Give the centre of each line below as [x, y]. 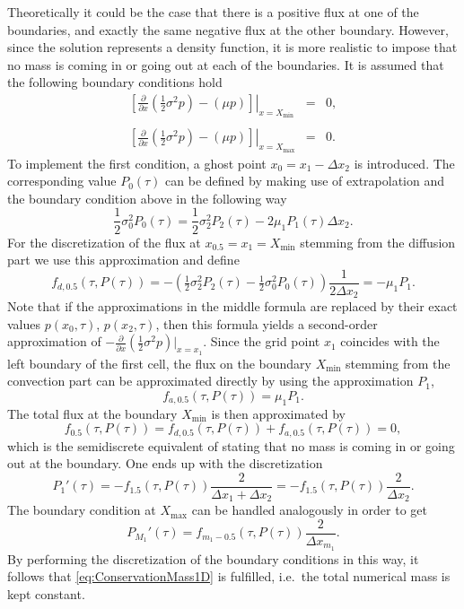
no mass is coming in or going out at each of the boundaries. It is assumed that [226, 64]
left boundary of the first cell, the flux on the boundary [159, 363]
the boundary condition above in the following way [147, 198]
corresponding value [62, 181]
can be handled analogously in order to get [309, 510]
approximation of [54, 341]
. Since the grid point [262, 341]
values [24, 323]
